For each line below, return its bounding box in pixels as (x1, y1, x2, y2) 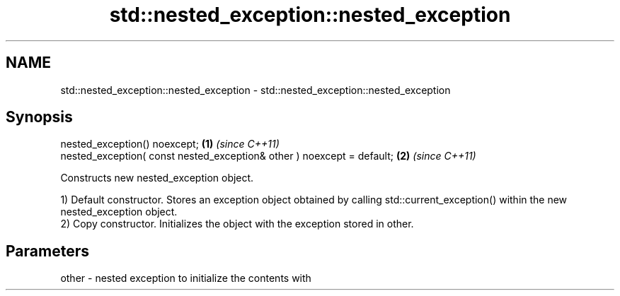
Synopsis (6, 108, 73, 126)
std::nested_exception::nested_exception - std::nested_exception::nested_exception (60, 83, 451, 96)
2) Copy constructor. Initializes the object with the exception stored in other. (60, 218, 414, 230)
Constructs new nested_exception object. (60, 172, 254, 184)
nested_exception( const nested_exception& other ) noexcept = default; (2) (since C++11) (60, 150, 476, 162)
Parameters (6, 242, 89, 260)
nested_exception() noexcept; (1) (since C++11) (60, 138, 280, 150)
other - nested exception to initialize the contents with (60, 272, 311, 285)
